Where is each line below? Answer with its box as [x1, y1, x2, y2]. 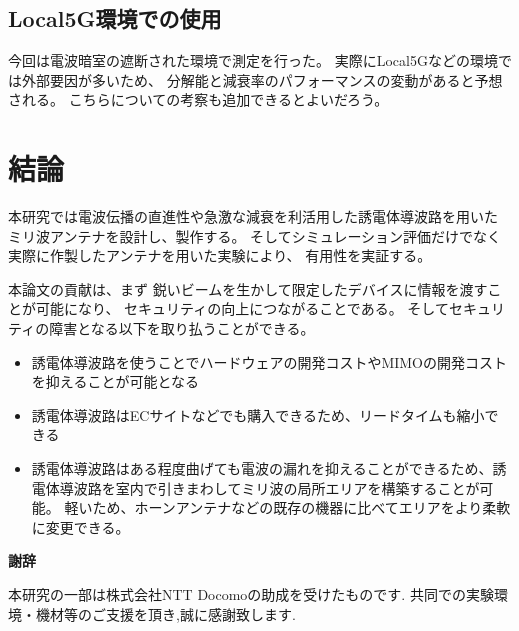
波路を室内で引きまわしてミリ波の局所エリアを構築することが [73, 477, 480, 498]
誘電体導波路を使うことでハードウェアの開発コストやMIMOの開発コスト [31, 351, 507, 372]
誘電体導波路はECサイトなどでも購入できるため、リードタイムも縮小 [31, 404, 485, 425]
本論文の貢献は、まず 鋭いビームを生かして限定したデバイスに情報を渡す [8, 278, 488, 299]
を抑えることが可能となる [31, 371, 199, 392]
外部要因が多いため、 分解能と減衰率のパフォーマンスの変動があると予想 [21, 69, 503, 90]
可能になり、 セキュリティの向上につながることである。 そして [35, 298, 449, 319]
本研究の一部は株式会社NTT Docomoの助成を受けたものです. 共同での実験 [8, 584, 494, 605]
